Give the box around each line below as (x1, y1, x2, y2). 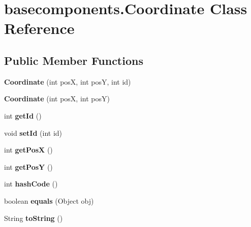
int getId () (4, 110, 42, 121)
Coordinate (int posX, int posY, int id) (4, 76, 131, 87)
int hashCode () (4, 178, 58, 189)
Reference (4, 18, 75, 39)
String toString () (4, 212, 63, 223)
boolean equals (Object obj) (4, 195, 94, 206)
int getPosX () (4, 144, 53, 155)
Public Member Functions (4, 52, 143, 68)
